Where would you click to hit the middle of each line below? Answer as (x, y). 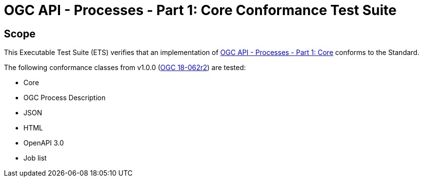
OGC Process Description (65, 98)
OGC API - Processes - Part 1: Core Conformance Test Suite (200, 10)
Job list (35, 158)
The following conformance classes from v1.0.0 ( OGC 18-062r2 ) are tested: (125, 68)
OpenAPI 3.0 (44, 143)
